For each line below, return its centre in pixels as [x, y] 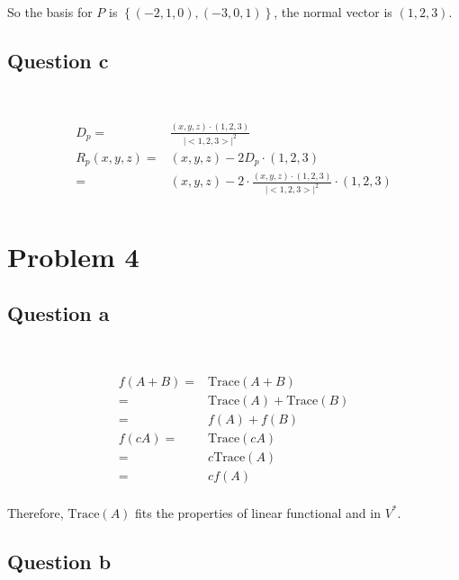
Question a [58, 313]
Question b [59, 561]
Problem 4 [73, 256]
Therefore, [36, 512]
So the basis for [50, 12]
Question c [58, 60]
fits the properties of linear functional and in [258, 512]
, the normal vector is [333, 12]
